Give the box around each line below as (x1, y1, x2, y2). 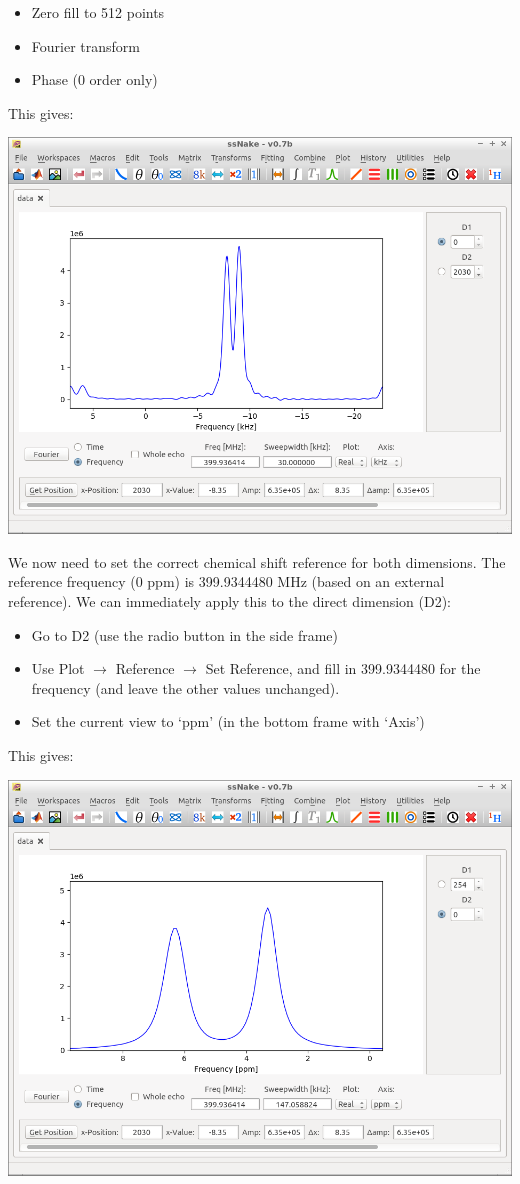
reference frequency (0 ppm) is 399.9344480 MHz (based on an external (8, 571, 445, 592)
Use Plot (31, 658, 85, 679)
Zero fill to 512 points (31, 2, 165, 22)
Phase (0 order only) (31, 69, 158, 90)
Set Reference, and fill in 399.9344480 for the (205, 658, 481, 679)
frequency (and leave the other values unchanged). (31, 677, 340, 698)
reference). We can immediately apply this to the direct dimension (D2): (8, 590, 452, 611)
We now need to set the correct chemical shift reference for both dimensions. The (8, 551, 506, 572)
